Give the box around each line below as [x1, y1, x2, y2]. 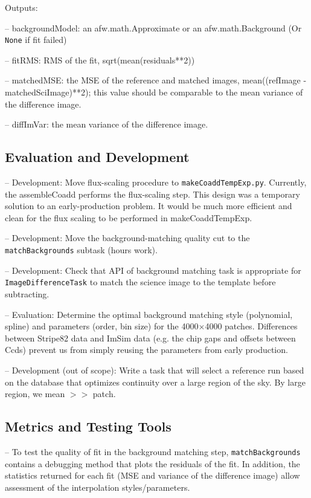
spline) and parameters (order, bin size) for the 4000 [5, 320, 199, 332]
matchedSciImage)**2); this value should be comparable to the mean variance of [5, 86, 303, 99]
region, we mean [5, 387, 65, 400]
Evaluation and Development [5, 147, 190, 166]
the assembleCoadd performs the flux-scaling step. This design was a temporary [5, 187, 300, 200]
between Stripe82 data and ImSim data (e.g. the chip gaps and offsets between [5, 331, 296, 344]
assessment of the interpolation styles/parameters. [5, 480, 190, 493]
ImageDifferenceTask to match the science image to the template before [5, 276, 276, 288]
